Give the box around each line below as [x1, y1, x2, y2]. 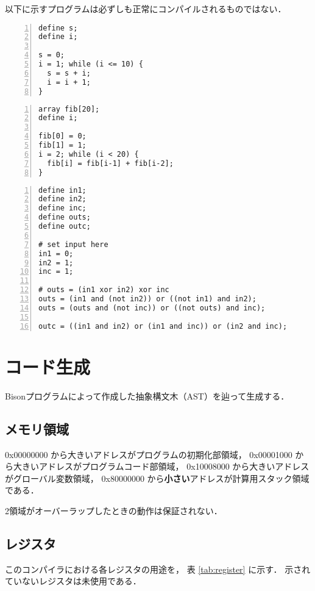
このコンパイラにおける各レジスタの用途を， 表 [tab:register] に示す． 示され [5, 562, 311, 575]
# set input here [38, 240, 108, 249]
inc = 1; [38, 267, 74, 276]
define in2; [38, 195, 87, 204]
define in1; [38, 185, 87, 195]
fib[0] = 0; [38, 132, 87, 141]
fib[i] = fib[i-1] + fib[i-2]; [47, 159, 174, 168]
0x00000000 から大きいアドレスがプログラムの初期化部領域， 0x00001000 [5, 448, 292, 460]
